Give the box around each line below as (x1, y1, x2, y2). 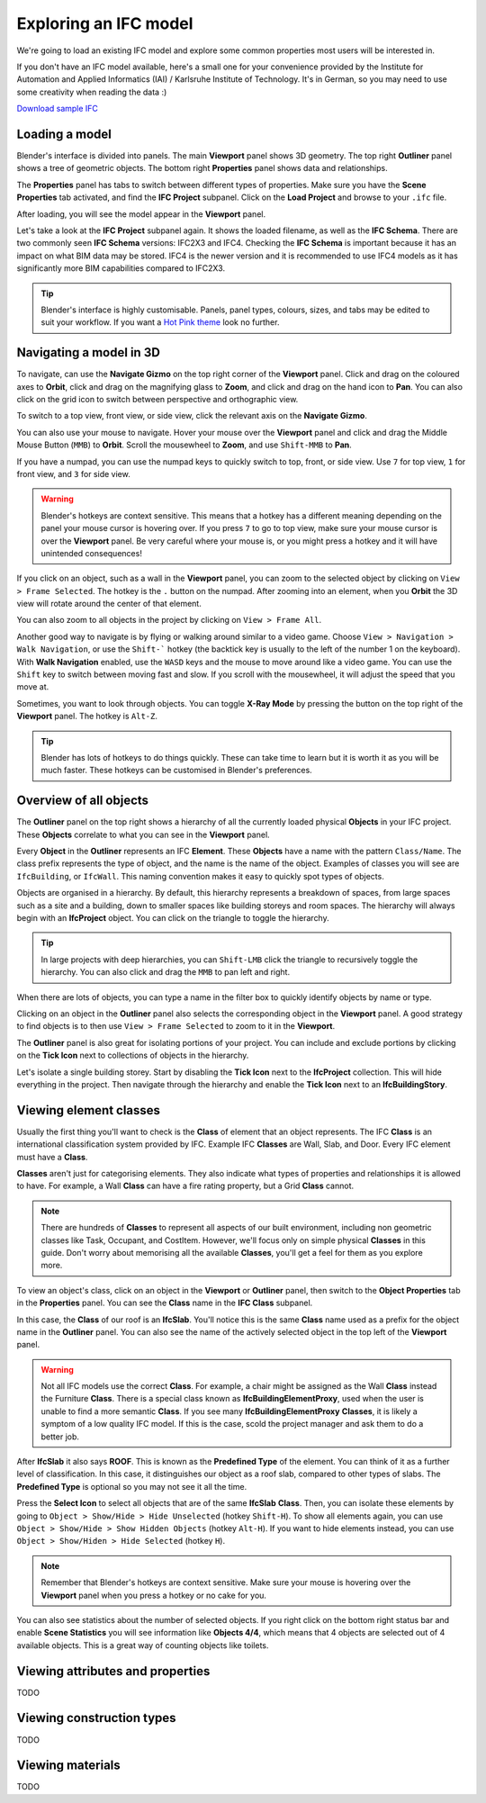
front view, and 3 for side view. (16, 468, 130, 479)
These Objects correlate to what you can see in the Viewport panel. (16, 829, 270, 840)
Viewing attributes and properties (16, 1663, 211, 1679)
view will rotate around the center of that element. (16, 599, 202, 609)
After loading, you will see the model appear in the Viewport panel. (16, 208, 265, 220)
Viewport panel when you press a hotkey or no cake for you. (40, 1590, 267, 1600)
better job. (40, 1431, 80, 1442)
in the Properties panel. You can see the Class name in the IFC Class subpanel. (16, 1297, 313, 1309)
